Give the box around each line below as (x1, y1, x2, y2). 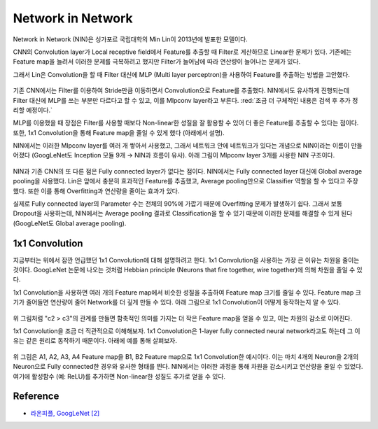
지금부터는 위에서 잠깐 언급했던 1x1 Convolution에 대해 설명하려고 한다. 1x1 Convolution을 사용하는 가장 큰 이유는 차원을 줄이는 (13, 255, 360, 264)
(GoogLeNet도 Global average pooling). (13, 219, 127, 227)
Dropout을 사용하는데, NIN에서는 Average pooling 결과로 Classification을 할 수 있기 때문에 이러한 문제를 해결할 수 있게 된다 (13, 209, 353, 218)
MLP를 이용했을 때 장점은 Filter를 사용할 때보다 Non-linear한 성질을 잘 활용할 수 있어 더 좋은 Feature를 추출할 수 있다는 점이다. (13, 119, 359, 127)
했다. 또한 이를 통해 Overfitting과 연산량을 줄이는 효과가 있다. (13, 186, 180, 195)
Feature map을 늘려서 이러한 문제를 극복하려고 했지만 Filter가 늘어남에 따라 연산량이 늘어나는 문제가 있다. (13, 57, 301, 66)
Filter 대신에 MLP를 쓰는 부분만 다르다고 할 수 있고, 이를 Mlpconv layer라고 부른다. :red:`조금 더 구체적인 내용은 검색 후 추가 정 (13, 96, 358, 104)
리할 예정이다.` (13, 106, 52, 114)
